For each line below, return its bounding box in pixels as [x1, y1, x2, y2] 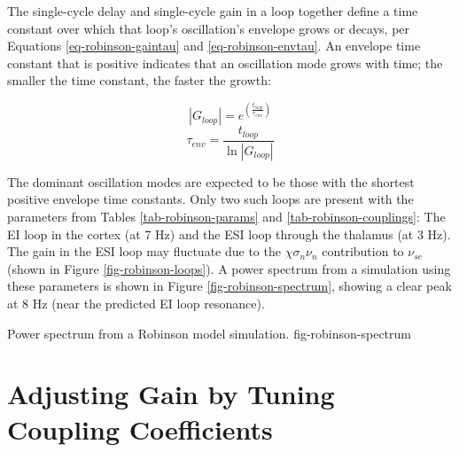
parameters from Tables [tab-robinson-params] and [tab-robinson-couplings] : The [7, 207, 446, 225]
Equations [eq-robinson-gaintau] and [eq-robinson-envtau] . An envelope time [7, 36, 421, 55]
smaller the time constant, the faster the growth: [7, 71, 271, 90]
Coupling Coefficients [7, 410, 273, 447]
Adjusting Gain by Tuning [7, 376, 335, 412]
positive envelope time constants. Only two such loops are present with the [7, 190, 414, 208]
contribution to [322, 242, 404, 261]
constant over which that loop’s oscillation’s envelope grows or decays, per [7, 19, 410, 37]
